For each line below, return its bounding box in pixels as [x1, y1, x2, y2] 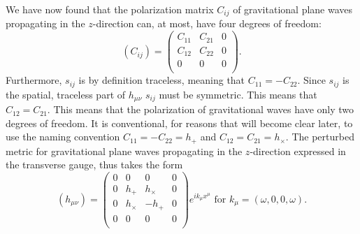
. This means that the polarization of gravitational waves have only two [47, 102, 354, 117]
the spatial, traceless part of [6, 87, 126, 101]
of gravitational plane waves [233, 2, 353, 16]
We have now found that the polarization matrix [6, 2, 214, 16]
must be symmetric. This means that [159, 87, 317, 101]
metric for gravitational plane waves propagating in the [6, 143, 243, 158]
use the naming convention [6, 129, 120, 144]
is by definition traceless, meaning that [78, 73, 245, 87]
